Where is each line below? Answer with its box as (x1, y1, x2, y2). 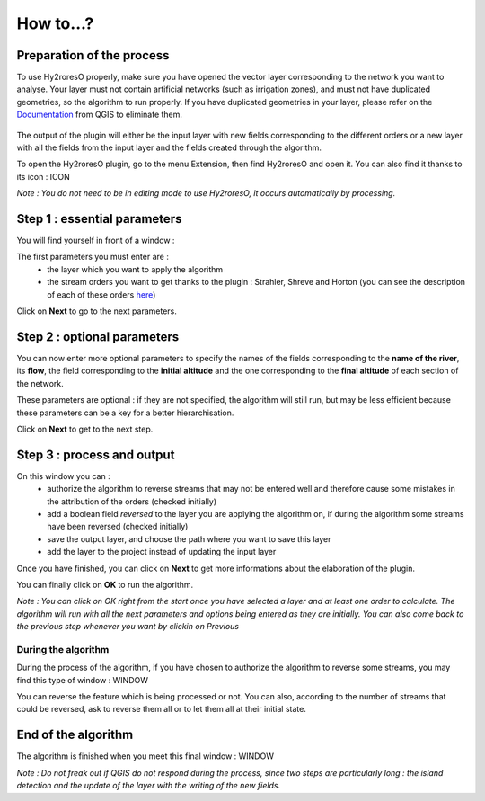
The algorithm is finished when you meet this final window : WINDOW (16, 751, 274, 761)
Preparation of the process (16, 48, 170, 63)
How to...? (16, 13, 94, 33)
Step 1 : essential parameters (16, 211, 182, 227)
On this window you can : (16, 470, 111, 481)
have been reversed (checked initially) (47, 521, 189, 532)
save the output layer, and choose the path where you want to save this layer (47, 533, 331, 544)
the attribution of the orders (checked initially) (47, 495, 217, 507)
